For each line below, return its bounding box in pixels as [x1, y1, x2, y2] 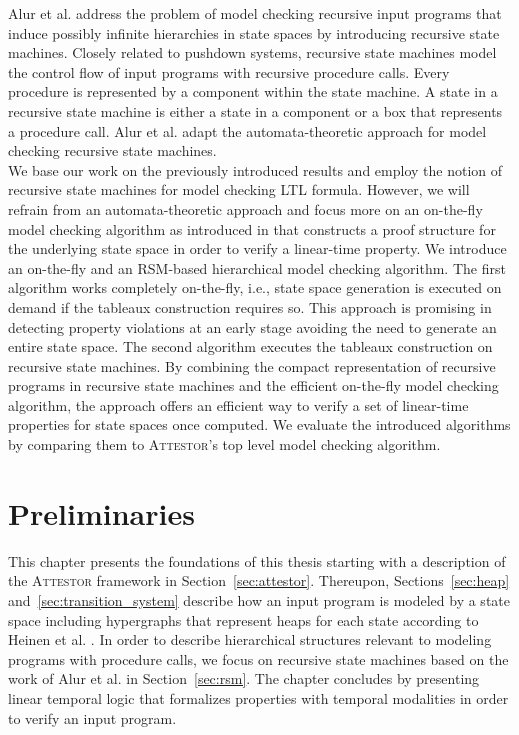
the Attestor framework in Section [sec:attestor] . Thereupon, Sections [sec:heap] [8, 570, 510, 591]
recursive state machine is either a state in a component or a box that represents [8, 100, 503, 121]
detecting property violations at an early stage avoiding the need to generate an [8, 316, 497, 337]
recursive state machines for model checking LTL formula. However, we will [8, 179, 470, 200]
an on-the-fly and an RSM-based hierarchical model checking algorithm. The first [8, 257, 506, 278]
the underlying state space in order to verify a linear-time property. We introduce [8, 238, 507, 259]
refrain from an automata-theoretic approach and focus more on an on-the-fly [8, 198, 483, 219]
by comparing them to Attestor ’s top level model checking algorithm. [8, 434, 441, 455]
